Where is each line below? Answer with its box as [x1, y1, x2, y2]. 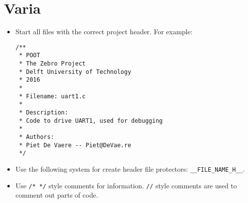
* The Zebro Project [19, 60, 86, 68]
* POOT [19, 52, 40, 59]
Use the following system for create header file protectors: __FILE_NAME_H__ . [15, 163, 245, 174]
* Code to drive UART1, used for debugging [19, 117, 163, 124]
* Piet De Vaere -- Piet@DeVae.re [19, 141, 132, 149]
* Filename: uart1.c [19, 92, 86, 100]
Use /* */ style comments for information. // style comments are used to [15, 180, 237, 190]
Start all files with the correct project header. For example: [15, 26, 193, 37]
